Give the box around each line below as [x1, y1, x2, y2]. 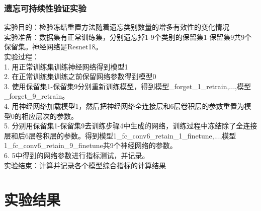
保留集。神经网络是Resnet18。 [4, 41, 103, 52]
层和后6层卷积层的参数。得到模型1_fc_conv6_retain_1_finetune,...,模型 [4, 130, 236, 140]
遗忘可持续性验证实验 [4, 2, 86, 14]
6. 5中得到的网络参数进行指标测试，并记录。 [4, 150, 149, 160]
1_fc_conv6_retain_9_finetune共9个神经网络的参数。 [4, 140, 177, 151]
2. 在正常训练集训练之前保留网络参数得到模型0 [4, 71, 156, 82]
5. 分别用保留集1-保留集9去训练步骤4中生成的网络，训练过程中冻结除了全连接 [4, 120, 257, 131]
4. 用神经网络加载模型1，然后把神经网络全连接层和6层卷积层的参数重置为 [4, 100, 244, 111]
